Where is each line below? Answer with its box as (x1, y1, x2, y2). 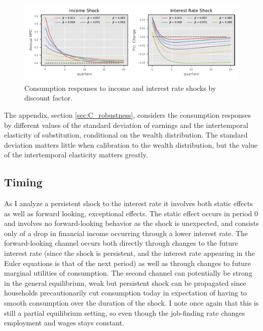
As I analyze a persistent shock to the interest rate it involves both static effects (4, 198, 253, 209)
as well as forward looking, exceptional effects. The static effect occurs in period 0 (4, 208, 258, 218)
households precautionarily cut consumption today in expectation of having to (4, 287, 247, 298)
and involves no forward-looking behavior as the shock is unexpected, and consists (4, 218, 259, 228)
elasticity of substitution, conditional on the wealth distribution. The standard (4, 129, 248, 140)
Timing (4, 174, 43, 190)
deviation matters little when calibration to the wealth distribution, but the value (4, 139, 258, 150)
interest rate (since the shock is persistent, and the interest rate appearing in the (4, 248, 255, 258)
